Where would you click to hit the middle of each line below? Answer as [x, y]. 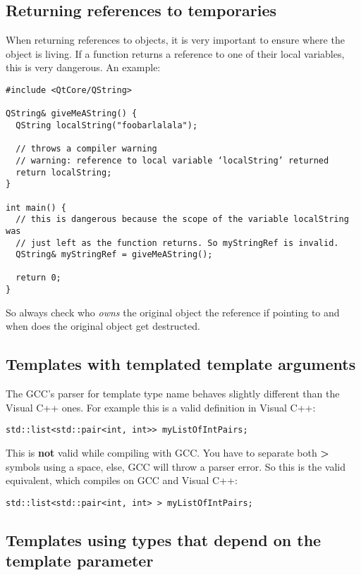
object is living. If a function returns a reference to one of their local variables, [175, 53]
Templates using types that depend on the [164, 539]
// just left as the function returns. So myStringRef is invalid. [177, 243]
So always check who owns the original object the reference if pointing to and [173, 312]
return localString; [64, 172]
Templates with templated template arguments [181, 364]
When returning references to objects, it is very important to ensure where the [175, 40]
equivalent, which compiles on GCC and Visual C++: [122, 480]
